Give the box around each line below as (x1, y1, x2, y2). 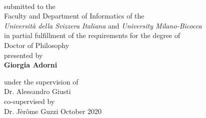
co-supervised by (4, 95, 55, 106)
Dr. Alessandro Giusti (4, 86, 71, 96)
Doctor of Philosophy (4, 39, 69, 50)
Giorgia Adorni (4, 59, 57, 70)
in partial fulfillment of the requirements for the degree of (4, 30, 180, 40)
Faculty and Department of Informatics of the (4, 10, 144, 21)
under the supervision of (4, 76, 78, 86)
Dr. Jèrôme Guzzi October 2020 (4, 105, 102, 116)
